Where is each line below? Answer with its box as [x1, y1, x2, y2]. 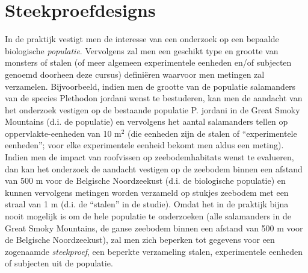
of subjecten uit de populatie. [5, 257, 113, 269]
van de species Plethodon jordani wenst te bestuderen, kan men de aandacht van [5, 92, 303, 104]
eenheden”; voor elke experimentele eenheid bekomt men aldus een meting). [5, 139, 284, 151]
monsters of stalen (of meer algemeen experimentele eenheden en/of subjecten [5, 56, 292, 69]
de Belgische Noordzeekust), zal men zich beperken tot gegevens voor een [5, 233, 275, 246]
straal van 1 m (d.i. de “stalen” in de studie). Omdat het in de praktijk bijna [5, 198, 289, 210]
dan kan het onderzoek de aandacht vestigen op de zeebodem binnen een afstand [5, 162, 303, 175]
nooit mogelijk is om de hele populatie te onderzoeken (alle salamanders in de [5, 210, 291, 222]
